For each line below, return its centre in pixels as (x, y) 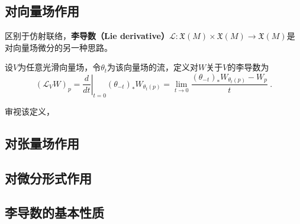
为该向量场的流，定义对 (153, 67)
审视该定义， (30, 111)
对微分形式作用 (48, 178)
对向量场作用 (42, 11)
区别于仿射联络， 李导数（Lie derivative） (87, 36)
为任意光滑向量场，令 (59, 67)
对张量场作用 (42, 143)
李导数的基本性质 (54, 212)
